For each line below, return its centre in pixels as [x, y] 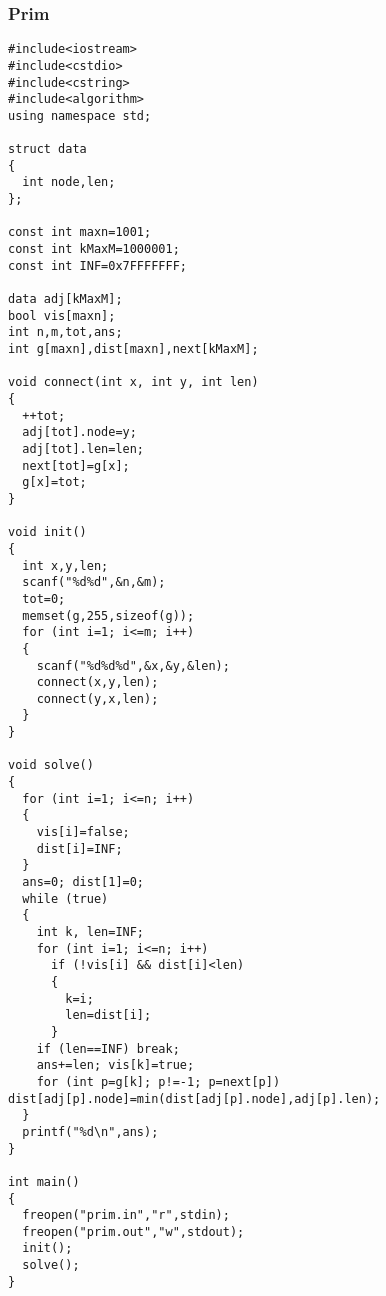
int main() [44, 1181]
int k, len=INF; [90, 932]
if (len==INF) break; [108, 1048]
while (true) [65, 898]
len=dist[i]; [108, 1015]
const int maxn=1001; [80, 232]
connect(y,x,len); [97, 698]
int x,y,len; [65, 565]
